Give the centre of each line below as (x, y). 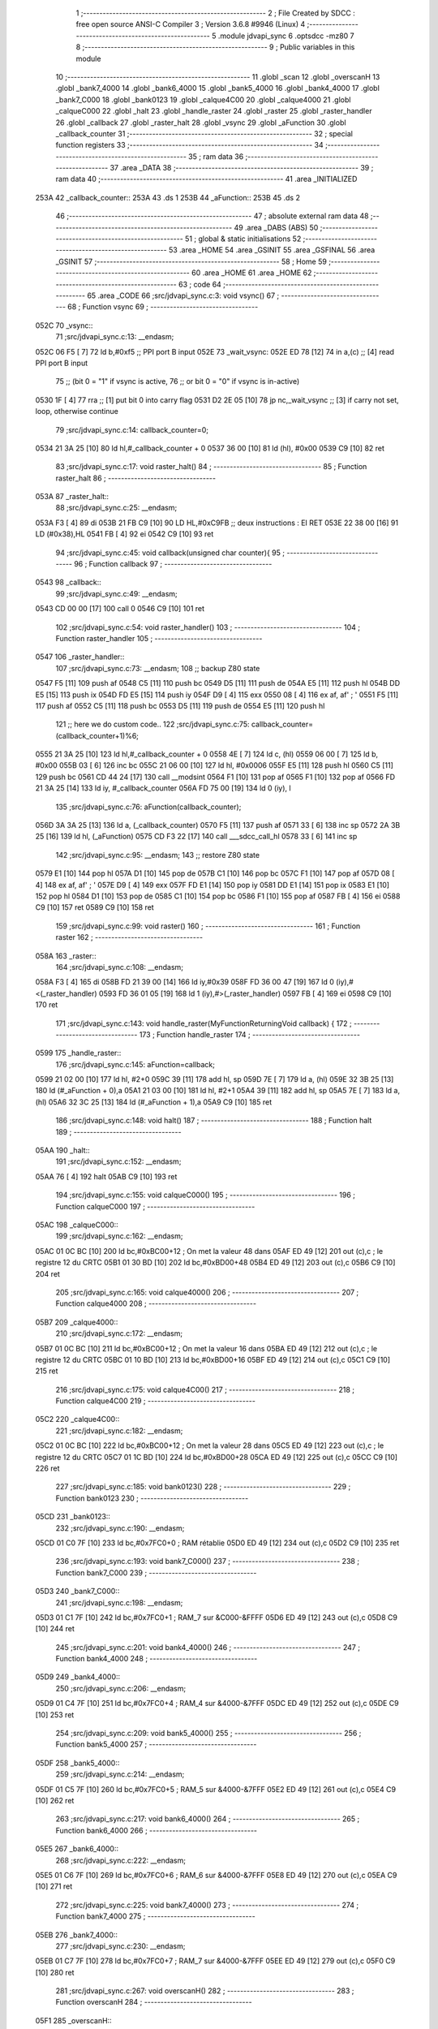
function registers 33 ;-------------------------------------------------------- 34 (189, 145)
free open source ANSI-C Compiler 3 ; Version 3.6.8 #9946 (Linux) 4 (191, 24)
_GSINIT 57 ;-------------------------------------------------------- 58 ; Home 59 (191, 261)
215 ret (47, 1371)
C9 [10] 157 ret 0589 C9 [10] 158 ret (94, 907)
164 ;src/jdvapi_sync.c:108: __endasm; (120, 967)
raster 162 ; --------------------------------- (129, 937)
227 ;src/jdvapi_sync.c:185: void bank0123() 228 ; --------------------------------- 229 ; (203, 1487)
